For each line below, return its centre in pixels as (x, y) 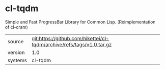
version (16, 52)
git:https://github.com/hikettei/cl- (70, 38)
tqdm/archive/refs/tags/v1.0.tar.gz (72, 44)
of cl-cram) (16, 27)
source (15, 41)
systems (17, 60)
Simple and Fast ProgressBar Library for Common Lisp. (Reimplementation (80, 22)
